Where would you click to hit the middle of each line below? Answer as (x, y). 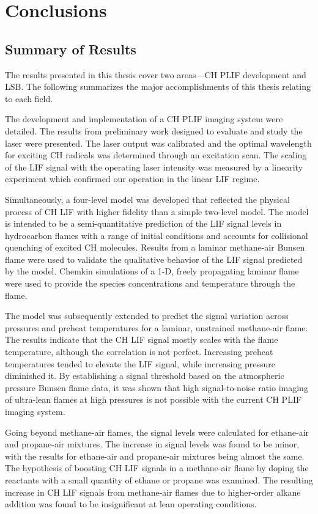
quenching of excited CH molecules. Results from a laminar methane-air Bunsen (155, 247)
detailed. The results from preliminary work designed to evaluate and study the (154, 130)
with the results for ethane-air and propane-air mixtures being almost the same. (155, 456)
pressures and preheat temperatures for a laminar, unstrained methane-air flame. (157, 327)
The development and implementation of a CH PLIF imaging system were (144, 119)
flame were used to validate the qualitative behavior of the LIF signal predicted (154, 259)
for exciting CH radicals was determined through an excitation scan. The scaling (156, 155)
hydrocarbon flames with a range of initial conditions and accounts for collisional (157, 235)
